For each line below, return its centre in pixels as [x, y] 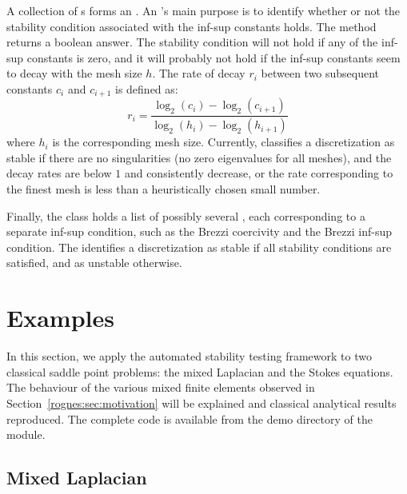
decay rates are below [59, 173]
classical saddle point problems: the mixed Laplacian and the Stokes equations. [200, 371]
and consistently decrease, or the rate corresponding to [259, 173]
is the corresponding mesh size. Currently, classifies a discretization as [223, 142]
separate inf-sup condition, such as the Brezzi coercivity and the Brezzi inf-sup [199, 231]
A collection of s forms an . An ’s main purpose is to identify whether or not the [203, 10]
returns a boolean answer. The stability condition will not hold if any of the [192, 42]
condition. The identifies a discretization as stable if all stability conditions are [199, 247]
